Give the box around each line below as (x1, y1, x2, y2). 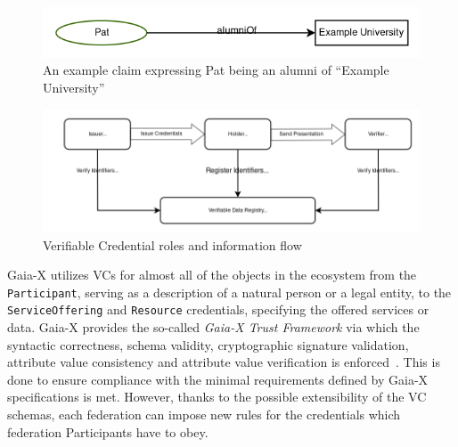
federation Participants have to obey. (7, 422, 209, 441)
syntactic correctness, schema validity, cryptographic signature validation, (7, 335, 409, 354)
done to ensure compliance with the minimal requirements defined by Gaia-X (7, 370, 429, 388)
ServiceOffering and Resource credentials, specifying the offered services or (7, 300, 429, 319)
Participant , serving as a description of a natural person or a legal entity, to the (7, 282, 452, 301)
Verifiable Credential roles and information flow (43, 235, 302, 254)
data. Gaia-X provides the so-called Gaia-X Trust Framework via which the (7, 318, 420, 337)
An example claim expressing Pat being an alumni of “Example (43, 61, 389, 79)
